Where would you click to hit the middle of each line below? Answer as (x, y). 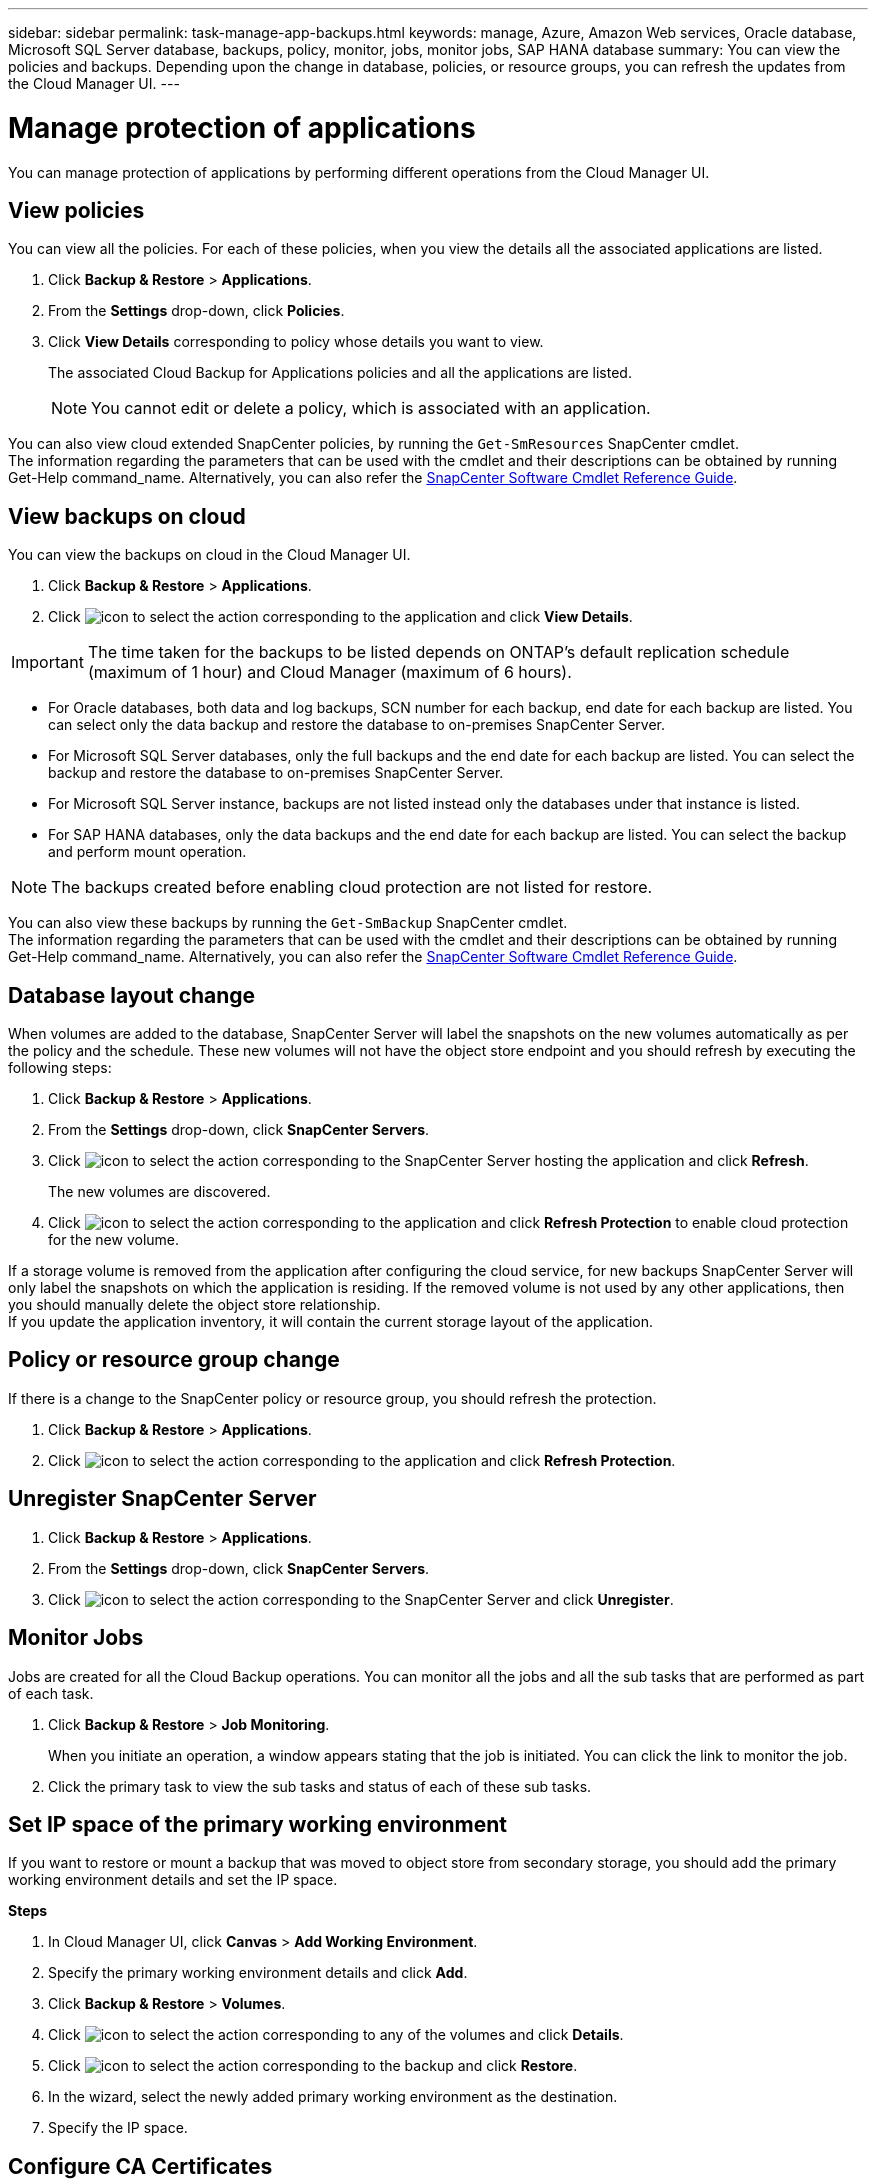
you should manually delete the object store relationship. (194, 1305)
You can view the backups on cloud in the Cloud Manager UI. (209, 555)
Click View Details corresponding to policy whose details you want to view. (296, 342)
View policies (76, 210)
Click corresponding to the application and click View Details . (340, 617)
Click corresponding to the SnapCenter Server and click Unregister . (361, 1599)
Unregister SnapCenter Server (162, 1499)
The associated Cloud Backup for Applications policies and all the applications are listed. (340, 373)
